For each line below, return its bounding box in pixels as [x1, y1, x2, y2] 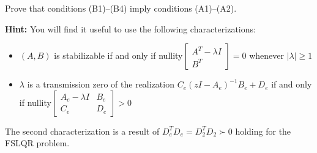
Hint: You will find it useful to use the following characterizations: [5, 22, 256, 35]
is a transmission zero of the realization [27, 78, 174, 91]
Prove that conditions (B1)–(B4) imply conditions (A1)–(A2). [5, 2, 237, 14]
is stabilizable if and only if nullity [54, 49, 183, 62]
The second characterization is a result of [5, 124, 160, 137]
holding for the [235, 124, 291, 137]
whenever [249, 49, 284, 62]
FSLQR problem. [5, 136, 70, 149]
